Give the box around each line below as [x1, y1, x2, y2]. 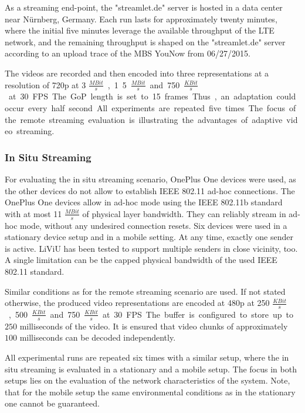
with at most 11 [5, 207, 62, 219]
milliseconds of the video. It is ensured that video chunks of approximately [19, 319, 288, 332]
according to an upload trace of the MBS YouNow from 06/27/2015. [5, 47, 250, 59]
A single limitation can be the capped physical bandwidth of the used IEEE [5, 254, 277, 266]
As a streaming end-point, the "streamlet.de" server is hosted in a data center [5, 1, 283, 13]
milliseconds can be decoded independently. [19, 331, 176, 344]
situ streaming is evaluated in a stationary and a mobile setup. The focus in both [5, 362, 297, 375]
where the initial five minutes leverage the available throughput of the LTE [5, 24, 274, 36]
